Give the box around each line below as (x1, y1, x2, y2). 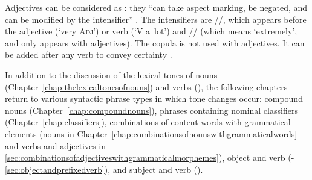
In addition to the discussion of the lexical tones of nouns (5, 68, 218, 81)
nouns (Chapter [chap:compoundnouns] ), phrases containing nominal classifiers (5, 104, 298, 116)
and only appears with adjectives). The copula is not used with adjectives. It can (5, 36, 305, 49)
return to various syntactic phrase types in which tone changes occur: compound (5, 92, 303, 105)
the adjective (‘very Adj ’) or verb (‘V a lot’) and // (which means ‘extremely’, (5, 25, 297, 37)
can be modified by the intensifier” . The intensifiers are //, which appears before (5, 13, 307, 25)
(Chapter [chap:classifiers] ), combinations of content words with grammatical (5, 116, 291, 128)
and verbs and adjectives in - (5, 139, 112, 152)
